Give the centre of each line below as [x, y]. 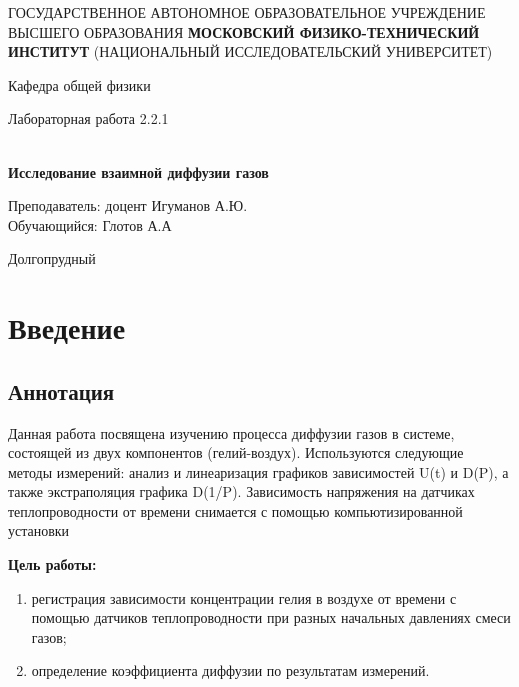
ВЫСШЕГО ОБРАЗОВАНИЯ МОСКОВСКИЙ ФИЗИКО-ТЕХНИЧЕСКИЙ [244, 31]
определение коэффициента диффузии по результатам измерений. [230, 670]
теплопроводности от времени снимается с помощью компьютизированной [235, 510]
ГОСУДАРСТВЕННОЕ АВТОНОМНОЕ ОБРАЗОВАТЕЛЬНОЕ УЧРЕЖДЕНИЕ [247, 12]
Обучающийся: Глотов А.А [90, 224]
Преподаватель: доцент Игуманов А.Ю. [128, 205]
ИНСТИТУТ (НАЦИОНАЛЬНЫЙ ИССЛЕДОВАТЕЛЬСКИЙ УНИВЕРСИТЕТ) [250, 51]
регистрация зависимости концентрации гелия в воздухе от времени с [244, 597]
